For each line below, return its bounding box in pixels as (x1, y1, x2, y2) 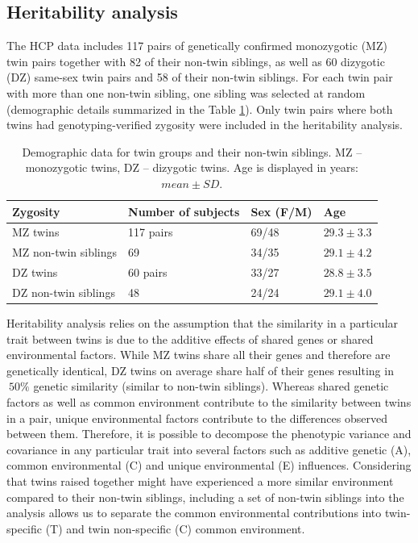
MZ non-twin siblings (12, 244, 118, 261)
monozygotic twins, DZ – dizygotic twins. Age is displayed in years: (25, 159, 358, 176)
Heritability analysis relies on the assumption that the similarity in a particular (6, 315, 399, 332)
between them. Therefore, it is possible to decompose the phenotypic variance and (6, 425, 412, 442)
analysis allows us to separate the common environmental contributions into (6, 504, 382, 521)
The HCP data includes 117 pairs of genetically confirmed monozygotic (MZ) (6, 37, 387, 54)
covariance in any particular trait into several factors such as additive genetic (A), (6, 441, 412, 457)
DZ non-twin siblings (12, 283, 115, 300)
